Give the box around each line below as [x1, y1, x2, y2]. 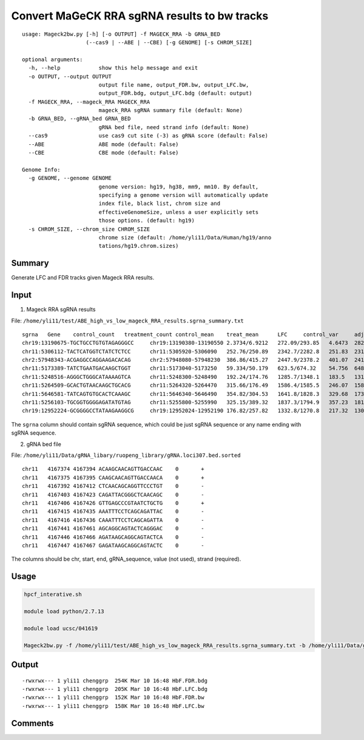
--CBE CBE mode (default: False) [28, 149, 179, 156]
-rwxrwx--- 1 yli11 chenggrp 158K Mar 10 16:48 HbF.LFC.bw [22, 702, 204, 709]
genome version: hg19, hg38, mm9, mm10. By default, [98, 183, 259, 190]
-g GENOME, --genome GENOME [28, 175, 112, 182]
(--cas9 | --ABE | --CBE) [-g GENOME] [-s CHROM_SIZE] [86, 39, 252, 45]
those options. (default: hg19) [98, 217, 195, 224]
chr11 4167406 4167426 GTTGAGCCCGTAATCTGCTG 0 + [22, 499, 204, 506]
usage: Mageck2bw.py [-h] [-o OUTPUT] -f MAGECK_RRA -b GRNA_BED [22, 30, 221, 38]
